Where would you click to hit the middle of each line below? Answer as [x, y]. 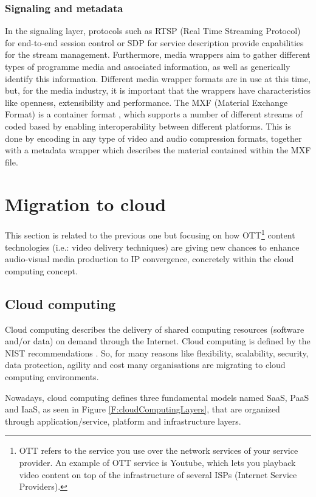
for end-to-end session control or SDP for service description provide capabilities [154, 42]
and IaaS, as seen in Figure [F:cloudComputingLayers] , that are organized [143, 409]
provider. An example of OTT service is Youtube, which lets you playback [157, 463]
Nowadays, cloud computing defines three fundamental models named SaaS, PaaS [157, 397]
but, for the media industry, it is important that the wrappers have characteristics [158, 90]
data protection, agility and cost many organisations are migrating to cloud [145, 365]
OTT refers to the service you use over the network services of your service [159, 450]
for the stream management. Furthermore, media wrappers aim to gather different [158, 54]
